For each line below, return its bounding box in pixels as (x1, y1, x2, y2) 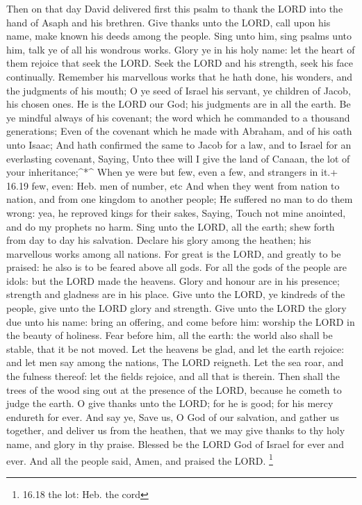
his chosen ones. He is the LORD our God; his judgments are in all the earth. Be (6, 97, 351, 111)
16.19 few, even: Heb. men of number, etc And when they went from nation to (6, 178, 340, 192)
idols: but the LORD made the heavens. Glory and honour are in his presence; (6, 273, 340, 288)
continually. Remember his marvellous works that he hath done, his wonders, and (6, 69, 353, 83)
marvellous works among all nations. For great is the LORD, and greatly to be (6, 246, 341, 260)
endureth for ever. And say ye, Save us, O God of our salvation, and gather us (6, 409, 339, 424)
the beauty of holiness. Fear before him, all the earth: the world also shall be (6, 328, 333, 342)
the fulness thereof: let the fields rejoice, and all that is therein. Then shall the (6, 369, 340, 383)
